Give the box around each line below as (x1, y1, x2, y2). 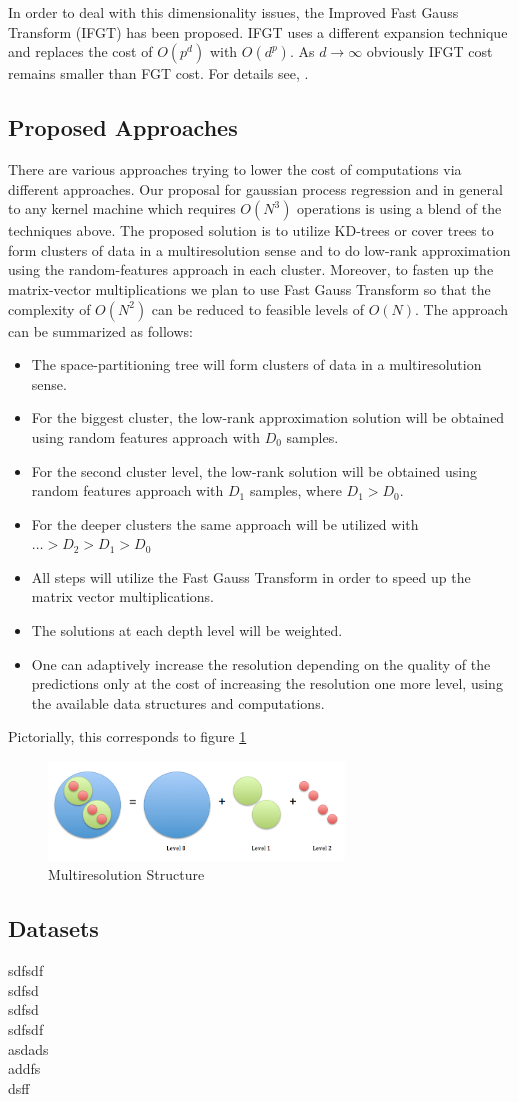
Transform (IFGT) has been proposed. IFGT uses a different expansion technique (8, 21, 508, 42)
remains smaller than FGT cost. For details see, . (8, 63, 309, 84)
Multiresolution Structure (48, 864, 205, 885)
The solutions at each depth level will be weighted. (31, 620, 343, 641)
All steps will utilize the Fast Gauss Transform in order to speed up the (31, 566, 471, 587)
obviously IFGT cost (366, 41, 493, 62)
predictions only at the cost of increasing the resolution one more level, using (31, 673, 503, 694)
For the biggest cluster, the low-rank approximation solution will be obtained (31, 407, 505, 428)
